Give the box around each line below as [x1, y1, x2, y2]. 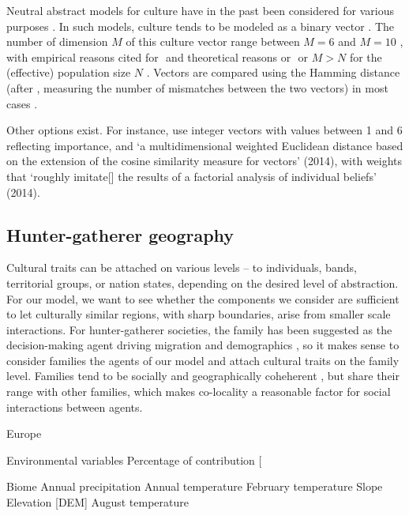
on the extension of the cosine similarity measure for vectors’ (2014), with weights [6, 153, 403, 169]
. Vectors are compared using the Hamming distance [146, 64, 400, 81]
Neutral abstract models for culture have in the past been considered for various [6, 2, 395, 18]
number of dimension [6, 33, 108, 50]
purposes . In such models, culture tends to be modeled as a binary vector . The [6, 17, 395, 34]
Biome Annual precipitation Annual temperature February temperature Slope [6, 478, 383, 495]
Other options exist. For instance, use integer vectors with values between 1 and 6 [6, 122, 403, 138]
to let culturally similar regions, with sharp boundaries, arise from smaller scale [6, 306, 391, 322]
